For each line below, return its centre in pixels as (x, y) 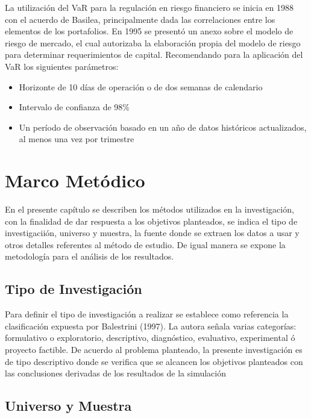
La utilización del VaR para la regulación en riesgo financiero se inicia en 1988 (149, 7)
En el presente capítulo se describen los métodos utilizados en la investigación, (149, 209)
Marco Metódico (75, 180)
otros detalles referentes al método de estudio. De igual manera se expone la (145, 244)
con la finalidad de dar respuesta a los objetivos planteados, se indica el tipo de (151, 221)
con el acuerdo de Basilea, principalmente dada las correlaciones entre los (140, 19)
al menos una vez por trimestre (77, 139)
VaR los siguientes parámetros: (62, 66)
